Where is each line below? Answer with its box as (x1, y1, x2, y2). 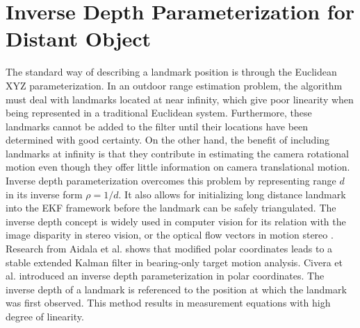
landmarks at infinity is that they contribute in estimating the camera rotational (6, 146, 349, 160)
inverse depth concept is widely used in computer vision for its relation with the (6, 214, 346, 228)
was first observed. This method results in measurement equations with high (6, 295, 331, 310)
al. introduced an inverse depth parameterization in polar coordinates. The (6, 268, 325, 283)
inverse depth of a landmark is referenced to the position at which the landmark (6, 282, 347, 296)
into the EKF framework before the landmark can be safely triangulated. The (6, 200, 336, 215)
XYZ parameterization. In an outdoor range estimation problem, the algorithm (6, 78, 343, 92)
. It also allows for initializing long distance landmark (118, 187, 346, 201)
